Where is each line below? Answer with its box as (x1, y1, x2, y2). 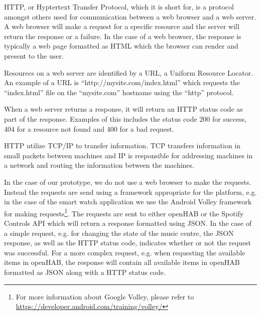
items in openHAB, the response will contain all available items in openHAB (4, 257, 240, 267)
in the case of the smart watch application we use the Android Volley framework (4, 196, 252, 207)
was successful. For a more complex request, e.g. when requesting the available (4, 247, 245, 257)
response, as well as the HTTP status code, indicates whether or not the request (4, 237, 251, 248)
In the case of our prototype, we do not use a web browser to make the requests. (4, 176, 251, 187)
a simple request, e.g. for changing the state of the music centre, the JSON (4, 227, 234, 238)
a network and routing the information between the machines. (4, 160, 194, 170)
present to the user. (4, 50, 64, 61)
